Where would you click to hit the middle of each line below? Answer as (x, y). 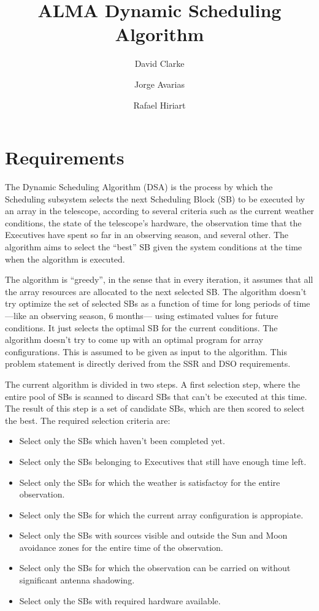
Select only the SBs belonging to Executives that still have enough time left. (163, 461)
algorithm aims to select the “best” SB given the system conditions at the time (154, 247)
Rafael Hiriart (159, 105)
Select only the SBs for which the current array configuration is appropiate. (161, 514)
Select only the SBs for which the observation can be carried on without (155, 568)
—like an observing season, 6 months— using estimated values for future (142, 315)
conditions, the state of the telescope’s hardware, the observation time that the (153, 222)
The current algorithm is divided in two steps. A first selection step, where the (152, 384)
